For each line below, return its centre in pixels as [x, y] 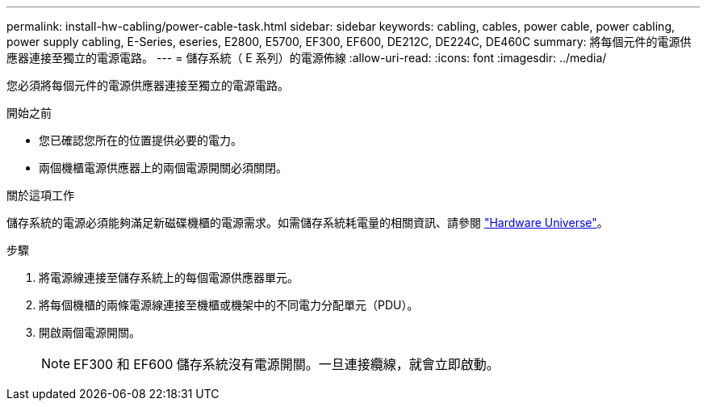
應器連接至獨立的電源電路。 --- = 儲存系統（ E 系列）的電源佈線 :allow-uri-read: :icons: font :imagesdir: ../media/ [307, 58]
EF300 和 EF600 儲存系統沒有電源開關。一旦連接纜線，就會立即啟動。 [287, 364]
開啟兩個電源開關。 [90, 332]
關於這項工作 [40, 195]
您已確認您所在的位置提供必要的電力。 [140, 140]
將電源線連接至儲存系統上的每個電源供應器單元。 [169, 277]
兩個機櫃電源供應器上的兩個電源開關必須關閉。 [163, 168]
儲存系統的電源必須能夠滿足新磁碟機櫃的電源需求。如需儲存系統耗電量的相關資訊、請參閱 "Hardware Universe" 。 [307, 222]
